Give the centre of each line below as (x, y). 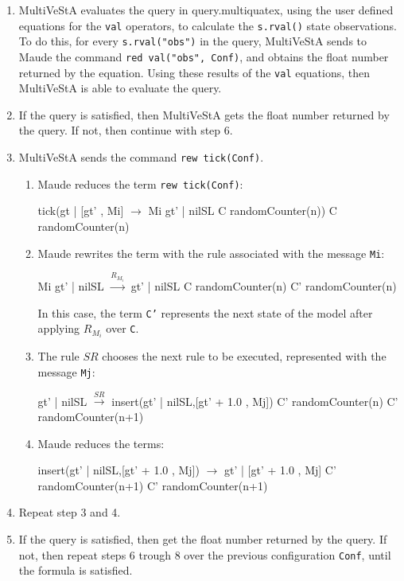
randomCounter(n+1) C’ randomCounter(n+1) (153, 485)
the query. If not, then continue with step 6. (126, 130)
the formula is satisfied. (76, 570)
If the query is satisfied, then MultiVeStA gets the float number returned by (204, 114)
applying (59, 328)
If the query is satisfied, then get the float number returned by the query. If (203, 538)
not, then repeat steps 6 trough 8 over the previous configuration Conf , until (205, 554)
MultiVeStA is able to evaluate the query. (120, 88)
